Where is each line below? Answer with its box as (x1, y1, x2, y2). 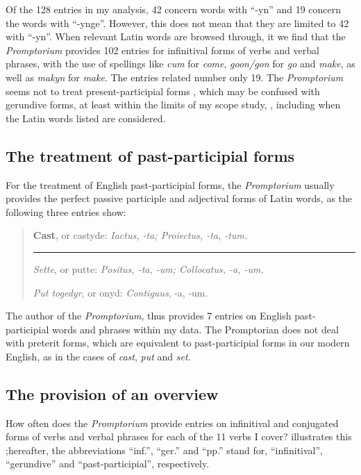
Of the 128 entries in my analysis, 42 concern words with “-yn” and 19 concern (6, 2, 342, 16)
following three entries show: (6, 204, 126, 219)
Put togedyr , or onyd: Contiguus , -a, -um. (33, 285, 208, 299)
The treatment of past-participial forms (6, 144, 295, 166)
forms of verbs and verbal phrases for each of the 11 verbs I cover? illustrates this (6, 429, 352, 444)
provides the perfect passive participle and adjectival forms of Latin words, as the (6, 191, 353, 206)
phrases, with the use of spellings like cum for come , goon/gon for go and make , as (6, 56, 355, 71)
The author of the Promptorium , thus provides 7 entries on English (6, 308, 292, 323)
